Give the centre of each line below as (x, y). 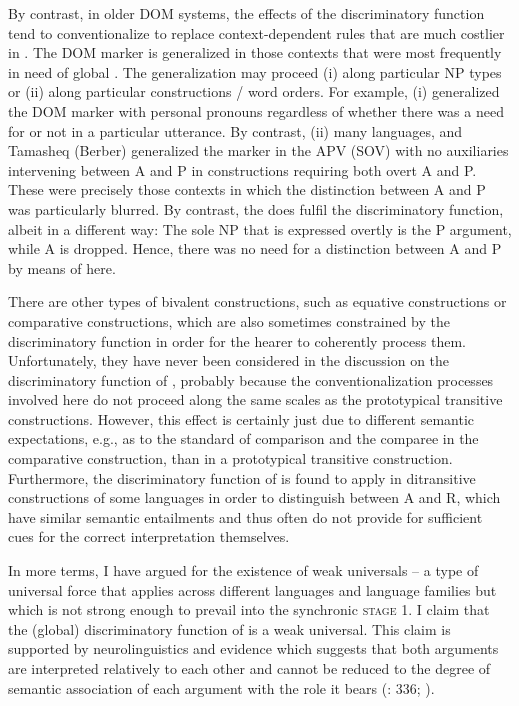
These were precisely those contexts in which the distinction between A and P (247, 189)
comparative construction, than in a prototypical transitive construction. (230, 458)
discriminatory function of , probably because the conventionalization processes (251, 379)
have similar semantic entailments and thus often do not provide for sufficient (245, 516)
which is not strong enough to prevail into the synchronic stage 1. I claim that (249, 609)
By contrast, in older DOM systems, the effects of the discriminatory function (246, 13)
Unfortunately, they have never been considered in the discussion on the (229, 360)
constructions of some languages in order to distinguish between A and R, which (254, 497)
